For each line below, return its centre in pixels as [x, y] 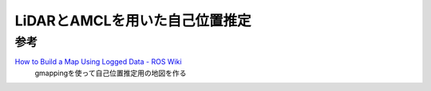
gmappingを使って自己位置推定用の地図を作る [111, 73]
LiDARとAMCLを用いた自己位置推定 [133, 21]
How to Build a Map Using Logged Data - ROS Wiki [99, 62]
